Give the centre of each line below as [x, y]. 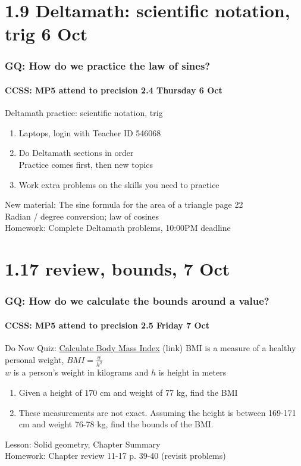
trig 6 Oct [46, 34]
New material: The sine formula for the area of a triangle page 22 [124, 204]
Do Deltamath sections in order [76, 153]
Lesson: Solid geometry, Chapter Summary [83, 444]
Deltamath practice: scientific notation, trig [84, 113]
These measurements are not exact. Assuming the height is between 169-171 [157, 412]
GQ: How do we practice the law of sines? [108, 66]
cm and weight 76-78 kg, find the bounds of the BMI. [116, 424]
